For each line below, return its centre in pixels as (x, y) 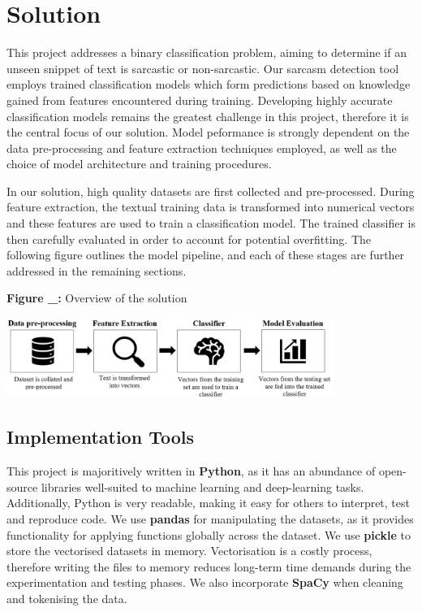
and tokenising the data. (67, 598)
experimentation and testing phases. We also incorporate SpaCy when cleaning (205, 582)
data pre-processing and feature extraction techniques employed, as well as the (202, 148)
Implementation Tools (100, 437)
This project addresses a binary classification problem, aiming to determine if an (207, 52)
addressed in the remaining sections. (97, 270)
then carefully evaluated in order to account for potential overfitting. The (189, 239)
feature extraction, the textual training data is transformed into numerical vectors (211, 207)
